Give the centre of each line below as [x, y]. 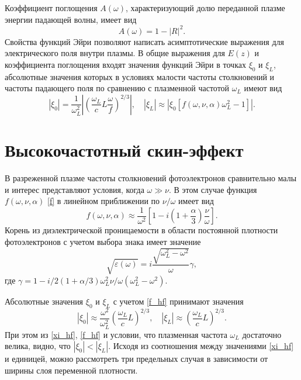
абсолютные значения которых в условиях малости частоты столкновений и [140, 76]
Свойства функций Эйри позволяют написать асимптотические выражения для [144, 41]
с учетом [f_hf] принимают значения [178, 301]
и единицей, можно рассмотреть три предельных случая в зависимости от [136, 359]
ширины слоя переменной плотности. [71, 370]
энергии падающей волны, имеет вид [71, 19]
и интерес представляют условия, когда [75, 189]
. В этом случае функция [213, 189]
